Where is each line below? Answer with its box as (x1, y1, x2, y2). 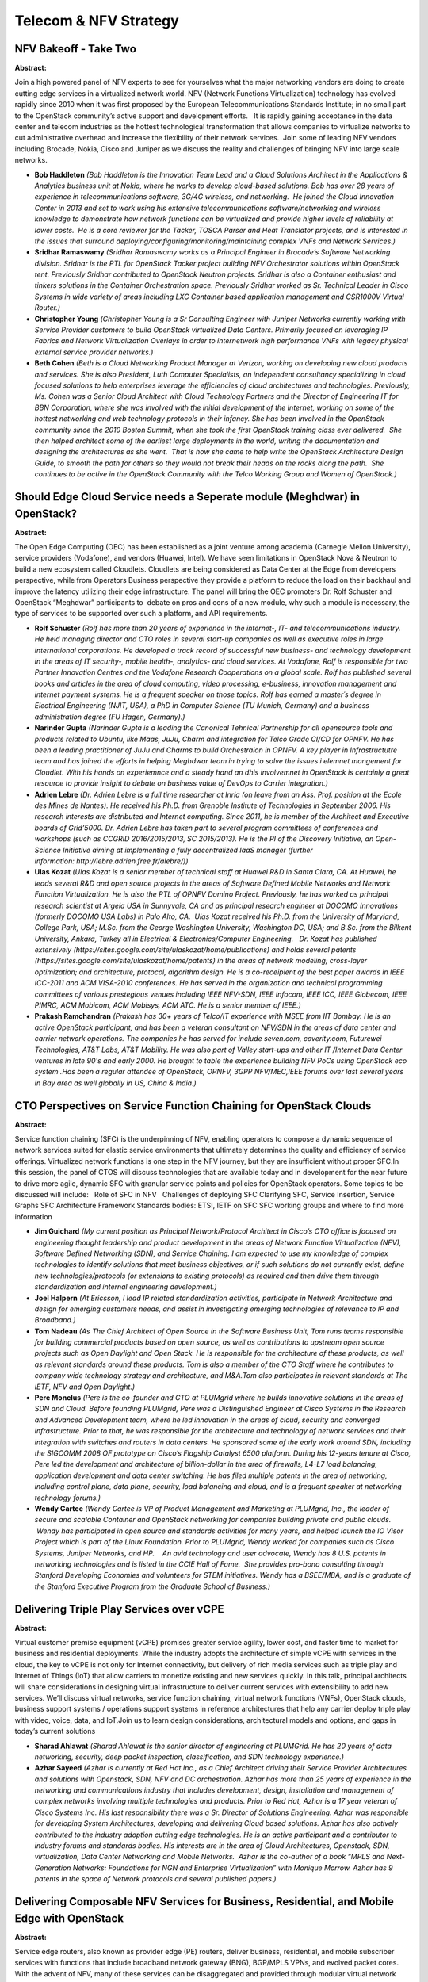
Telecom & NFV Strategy (14, 12, 180, 29)
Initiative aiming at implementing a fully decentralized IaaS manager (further (62, 845, 313, 855)
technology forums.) (34, 1493, 101, 1502)
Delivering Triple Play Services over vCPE (14, 1602, 225, 1616)
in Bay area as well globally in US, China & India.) (34, 1078, 197, 1088)
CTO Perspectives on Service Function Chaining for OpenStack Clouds (14, 1099, 372, 1112)
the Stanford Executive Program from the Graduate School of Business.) (34, 1582, 271, 1591)
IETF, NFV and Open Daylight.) (34, 1382, 136, 1391)
